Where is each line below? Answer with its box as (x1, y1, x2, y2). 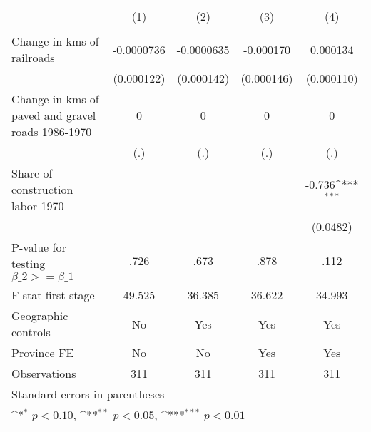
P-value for (11, 239, 66, 255)
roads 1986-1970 (11, 123, 92, 140)
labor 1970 (11, 197, 64, 214)
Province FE (11, 344, 74, 361)
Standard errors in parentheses (11, 386, 165, 402)
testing (11, 255, 46, 272)
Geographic (11, 307, 68, 324)
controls (11, 324, 51, 340)
